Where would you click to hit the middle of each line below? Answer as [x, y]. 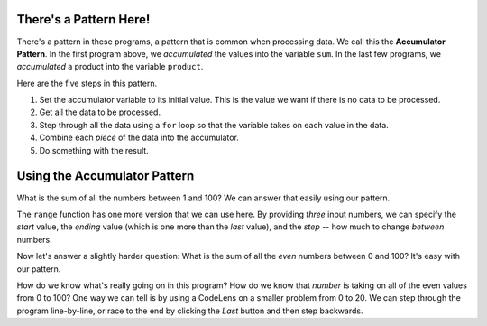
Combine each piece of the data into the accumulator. [139, 138]
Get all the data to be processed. [100, 112]
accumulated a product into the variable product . [110, 67]
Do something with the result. [94, 150]
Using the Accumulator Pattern [106, 176]
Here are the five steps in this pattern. [87, 83]
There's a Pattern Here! [83, 19]
